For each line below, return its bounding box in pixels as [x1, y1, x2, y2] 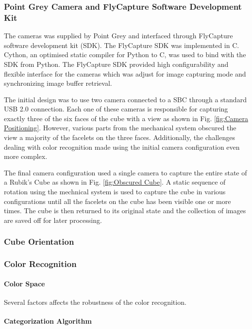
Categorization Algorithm [4, 316, 92, 326]
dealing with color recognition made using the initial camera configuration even [4, 141, 240, 152]
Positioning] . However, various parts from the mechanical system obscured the [4, 123, 236, 133]
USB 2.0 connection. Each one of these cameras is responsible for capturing [4, 104, 228, 114]
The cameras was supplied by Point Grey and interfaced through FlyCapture [4, 31, 233, 41]
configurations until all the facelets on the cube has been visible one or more [4, 196, 231, 206]
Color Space [4, 278, 45, 288]
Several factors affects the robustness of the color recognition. [4, 297, 186, 307]
